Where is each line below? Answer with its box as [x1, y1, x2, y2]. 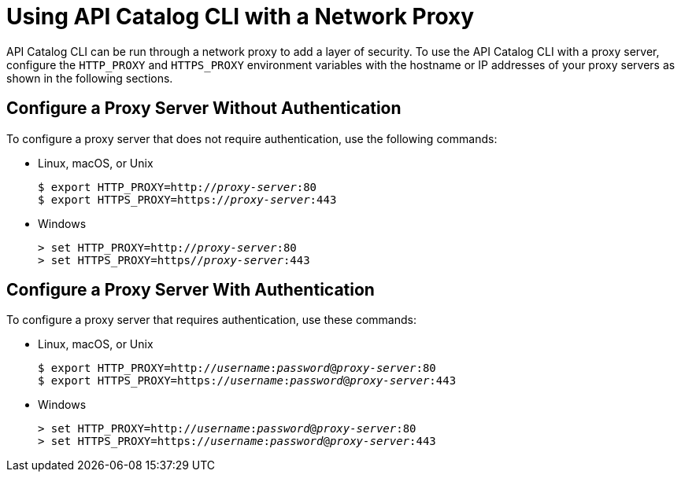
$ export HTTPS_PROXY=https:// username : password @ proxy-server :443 [38, 374, 457, 388]
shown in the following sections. [6, 71, 173, 85]
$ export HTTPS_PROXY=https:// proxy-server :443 [38, 193, 337, 206]
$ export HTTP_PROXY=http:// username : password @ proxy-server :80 [38, 362, 436, 375]
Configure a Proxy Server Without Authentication [6, 98, 402, 119]
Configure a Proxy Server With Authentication [6, 280, 375, 300]
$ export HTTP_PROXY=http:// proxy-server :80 [38, 180, 317, 193]
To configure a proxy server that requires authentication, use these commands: [6, 313, 416, 327]
